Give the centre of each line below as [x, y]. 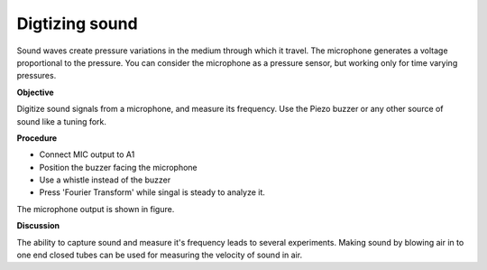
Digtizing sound [78, 23]
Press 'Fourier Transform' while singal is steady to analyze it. [152, 192]
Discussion [38, 226]
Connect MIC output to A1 [87, 154]
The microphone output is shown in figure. [96, 209]
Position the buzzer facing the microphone [118, 167]
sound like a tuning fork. [62, 121]
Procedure [37, 138]
